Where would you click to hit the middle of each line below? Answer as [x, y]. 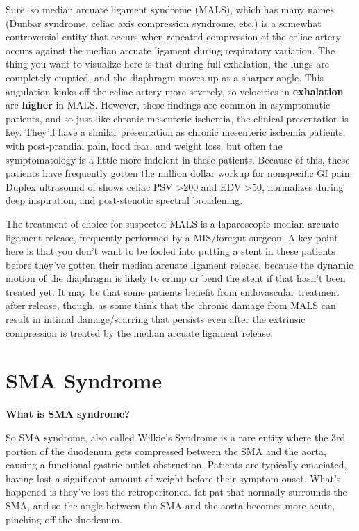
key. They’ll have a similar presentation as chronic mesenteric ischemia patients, [176, 132]
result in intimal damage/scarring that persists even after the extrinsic [156, 319]
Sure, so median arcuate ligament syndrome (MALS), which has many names [170, 9]
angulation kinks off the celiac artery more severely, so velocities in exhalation [175, 91]
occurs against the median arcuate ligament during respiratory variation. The [170, 50]
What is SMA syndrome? [68, 414]
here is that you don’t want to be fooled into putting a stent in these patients [170, 251]
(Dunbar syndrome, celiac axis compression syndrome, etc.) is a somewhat [164, 23]
